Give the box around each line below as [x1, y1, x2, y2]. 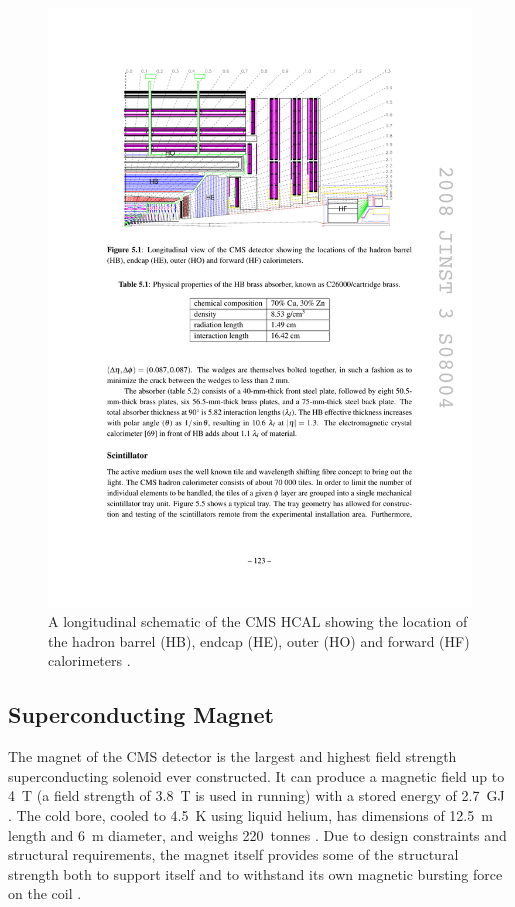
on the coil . [8, 883, 82, 904]
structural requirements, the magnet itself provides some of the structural [8, 844, 459, 865]
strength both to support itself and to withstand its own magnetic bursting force [8, 863, 503, 884]
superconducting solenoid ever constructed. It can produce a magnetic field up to [8, 765, 505, 786]
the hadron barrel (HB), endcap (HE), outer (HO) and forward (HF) [48, 630, 470, 651]
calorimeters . [48, 650, 131, 671]
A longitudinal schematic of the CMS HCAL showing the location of [48, 611, 468, 632]
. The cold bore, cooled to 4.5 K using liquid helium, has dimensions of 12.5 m [8, 805, 493, 826]
